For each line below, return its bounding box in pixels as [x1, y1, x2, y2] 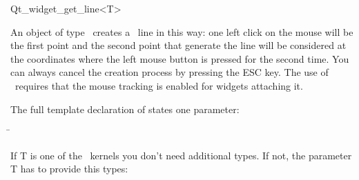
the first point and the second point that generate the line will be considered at [10, 38, 347, 52]
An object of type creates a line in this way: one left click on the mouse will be [10, 24, 353, 39]
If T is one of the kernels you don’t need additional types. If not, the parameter [10, 148, 352, 162]
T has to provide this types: [10, 161, 128, 176]
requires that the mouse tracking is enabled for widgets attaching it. [14, 78, 303, 92]
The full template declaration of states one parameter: [10, 101, 240, 116]
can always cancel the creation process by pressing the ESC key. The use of [10, 65, 329, 79]
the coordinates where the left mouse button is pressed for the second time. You [10, 51, 349, 66]
